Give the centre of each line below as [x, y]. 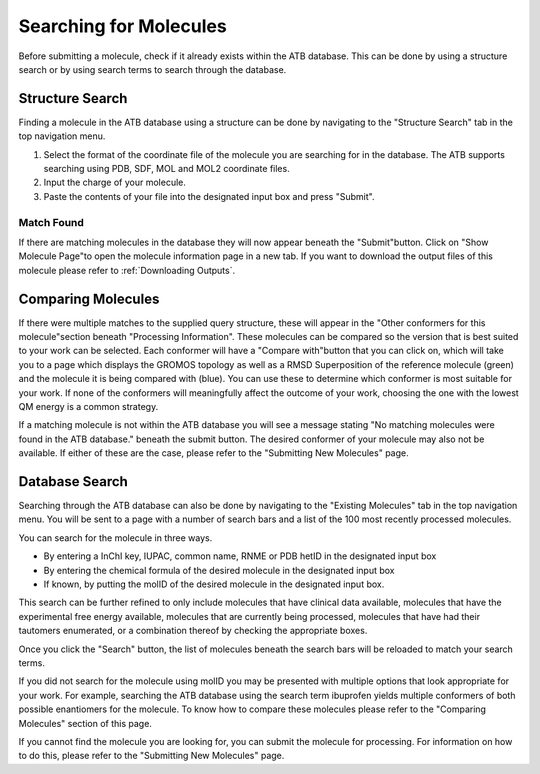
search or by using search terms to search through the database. [152, 69]
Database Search [73, 481]
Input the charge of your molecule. [115, 182]
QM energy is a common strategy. [88, 406]
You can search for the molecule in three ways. [115, 537]
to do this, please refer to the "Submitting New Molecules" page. [151, 756]
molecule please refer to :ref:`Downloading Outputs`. [126, 270]
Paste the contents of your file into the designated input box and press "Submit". [209, 196]
